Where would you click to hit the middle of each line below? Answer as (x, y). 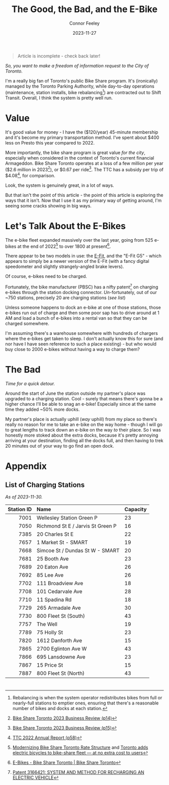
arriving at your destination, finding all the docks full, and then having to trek (84, 441)
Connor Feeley (84, 23)
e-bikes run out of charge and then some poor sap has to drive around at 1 (82, 313)
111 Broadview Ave (60, 584)
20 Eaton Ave (53, 567)
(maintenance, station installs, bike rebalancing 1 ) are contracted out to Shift (83, 92)
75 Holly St (50, 632)
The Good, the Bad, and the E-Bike (84, 9)
